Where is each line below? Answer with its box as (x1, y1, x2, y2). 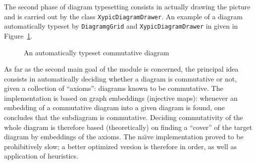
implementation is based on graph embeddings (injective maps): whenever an (4, 92, 238, 103)
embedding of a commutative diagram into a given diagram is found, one (4, 102, 225, 113)
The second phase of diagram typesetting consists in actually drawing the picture (4, 1, 251, 11)
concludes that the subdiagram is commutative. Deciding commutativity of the (4, 112, 243, 123)
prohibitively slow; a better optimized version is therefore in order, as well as (4, 141, 237, 151)
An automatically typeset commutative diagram (24, 47, 169, 57)
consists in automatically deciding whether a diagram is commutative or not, (4, 73, 237, 83)
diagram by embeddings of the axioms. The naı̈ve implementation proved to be (4, 131, 244, 142)
